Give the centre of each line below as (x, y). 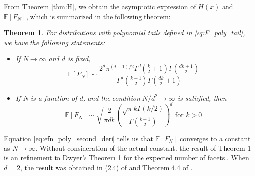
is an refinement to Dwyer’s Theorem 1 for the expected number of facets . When (127, 158)
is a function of (54, 97)
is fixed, (79, 59)
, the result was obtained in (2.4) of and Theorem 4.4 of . (106, 167)
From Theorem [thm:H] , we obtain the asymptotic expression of (100, 6)
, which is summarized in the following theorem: (98, 16)
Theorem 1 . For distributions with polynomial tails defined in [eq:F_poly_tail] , (125, 33)
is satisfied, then (202, 97)
